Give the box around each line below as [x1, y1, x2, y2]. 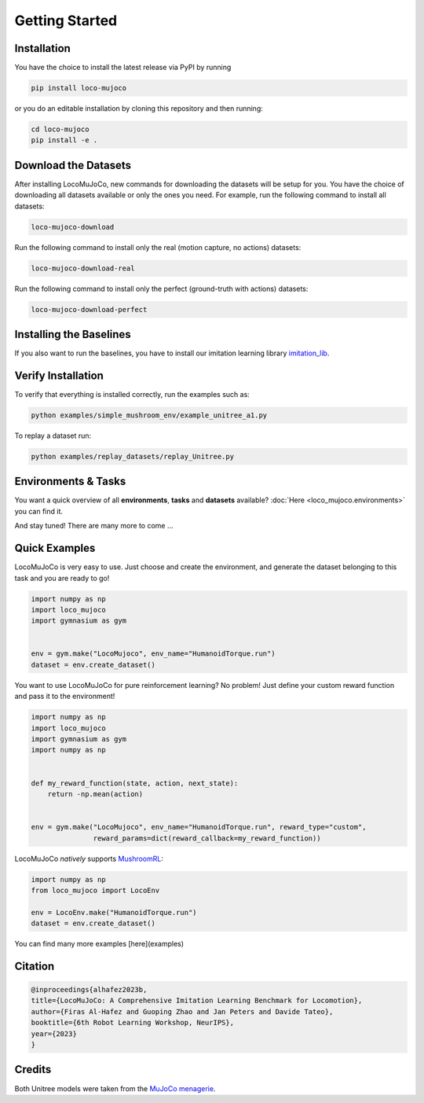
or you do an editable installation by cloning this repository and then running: [14, 104, 263, 113]
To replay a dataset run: [14, 431, 92, 440]
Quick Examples [14, 542, 96, 555]
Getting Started [14, 12, 118, 29]
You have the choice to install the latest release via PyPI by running [14, 63, 232, 72]
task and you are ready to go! [14, 573, 110, 583]
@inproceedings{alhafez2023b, [31, 985, 148, 995]
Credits [14, 1063, 52, 1076]
